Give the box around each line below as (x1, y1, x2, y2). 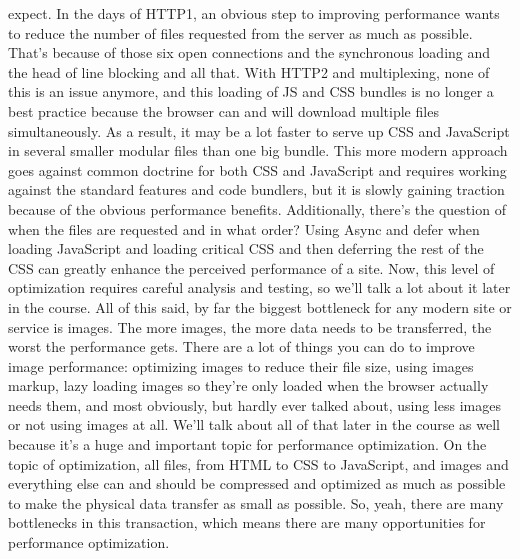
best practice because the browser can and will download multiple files (8, 100, 439, 121)
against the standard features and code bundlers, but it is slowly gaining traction (8, 179, 505, 200)
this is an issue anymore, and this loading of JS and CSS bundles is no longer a (8, 81, 494, 102)
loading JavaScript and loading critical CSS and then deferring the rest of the (8, 238, 484, 259)
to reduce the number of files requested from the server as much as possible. (8, 22, 473, 43)
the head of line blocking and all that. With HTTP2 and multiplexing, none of (8, 61, 490, 82)
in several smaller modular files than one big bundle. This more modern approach (8, 140, 508, 161)
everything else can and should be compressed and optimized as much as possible (8, 473, 506, 494)
